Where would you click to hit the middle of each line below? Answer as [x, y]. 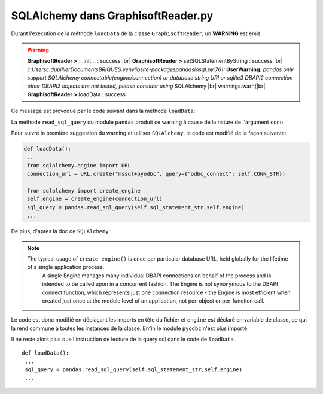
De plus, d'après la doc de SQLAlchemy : [61, 231]
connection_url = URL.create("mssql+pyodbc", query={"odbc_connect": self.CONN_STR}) [156, 174]
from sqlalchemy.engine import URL [79, 165]
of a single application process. [66, 267]
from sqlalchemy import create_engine [84, 190]
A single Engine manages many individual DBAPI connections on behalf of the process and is [157, 276]
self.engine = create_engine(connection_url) [95, 199]
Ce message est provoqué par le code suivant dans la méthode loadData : [103, 111]
